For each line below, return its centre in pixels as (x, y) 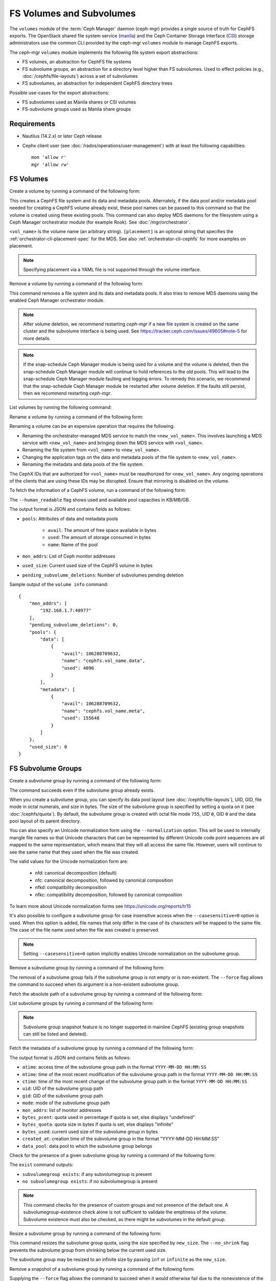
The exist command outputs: (41, 1165)
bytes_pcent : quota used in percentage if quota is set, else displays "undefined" (109, 1117)
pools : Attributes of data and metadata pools (70, 519)
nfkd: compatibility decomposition (71, 887)
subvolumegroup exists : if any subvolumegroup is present (87, 1174)
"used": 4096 (78, 668)
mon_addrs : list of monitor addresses (62, 1110)
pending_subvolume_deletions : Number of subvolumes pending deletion (103, 575)
